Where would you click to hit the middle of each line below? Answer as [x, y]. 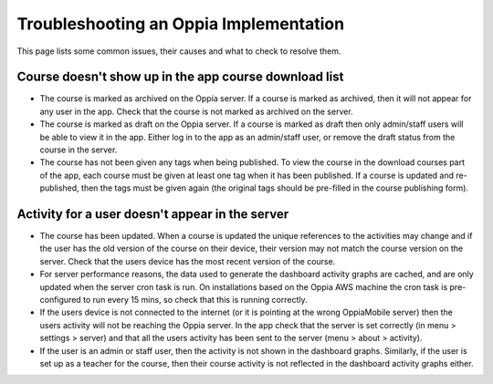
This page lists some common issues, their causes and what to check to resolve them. [179, 51]
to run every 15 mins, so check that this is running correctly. [195, 300]
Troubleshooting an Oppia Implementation [181, 24]
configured [60, 300]
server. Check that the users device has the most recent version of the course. [188, 261]
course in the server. [79, 150]
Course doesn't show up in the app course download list [180, 77]
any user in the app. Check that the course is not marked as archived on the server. [196, 111]
